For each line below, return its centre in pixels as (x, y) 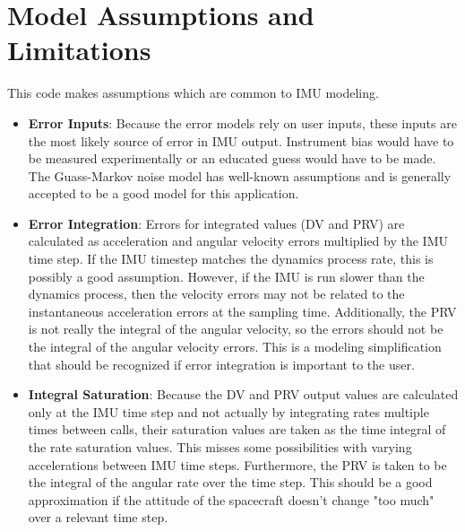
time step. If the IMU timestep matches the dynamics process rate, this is (231, 259)
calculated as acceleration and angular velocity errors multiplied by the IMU (238, 241)
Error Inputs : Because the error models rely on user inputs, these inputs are (242, 122)
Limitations (79, 50)
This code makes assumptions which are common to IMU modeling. (193, 93)
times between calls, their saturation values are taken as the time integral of (237, 429)
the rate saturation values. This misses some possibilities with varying (220, 447)
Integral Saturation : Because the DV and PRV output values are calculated (243, 394)
